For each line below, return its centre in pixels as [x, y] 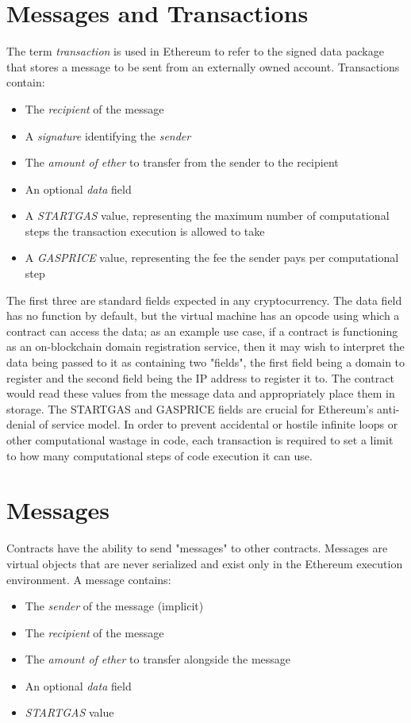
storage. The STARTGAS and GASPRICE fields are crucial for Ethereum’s [190, 408]
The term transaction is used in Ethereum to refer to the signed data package [195, 51]
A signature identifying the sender [108, 135]
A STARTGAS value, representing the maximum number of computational [207, 215]
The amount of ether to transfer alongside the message [158, 659]
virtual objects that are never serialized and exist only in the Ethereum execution [205, 563]
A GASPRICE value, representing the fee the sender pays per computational [212, 258]
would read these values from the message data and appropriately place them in [201, 393]
